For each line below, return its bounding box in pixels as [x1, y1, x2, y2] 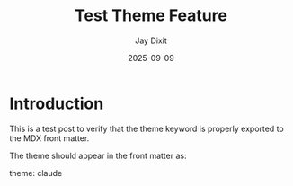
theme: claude [9, 167, 63, 178]
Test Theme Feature [75, 5, 227, 26]
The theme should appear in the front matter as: [9, 150, 187, 161]
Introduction [9, 93, 104, 113]
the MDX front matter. [9, 132, 90, 144]
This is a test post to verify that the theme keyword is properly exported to [9, 123, 285, 134]
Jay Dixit [134, 35, 168, 46]
